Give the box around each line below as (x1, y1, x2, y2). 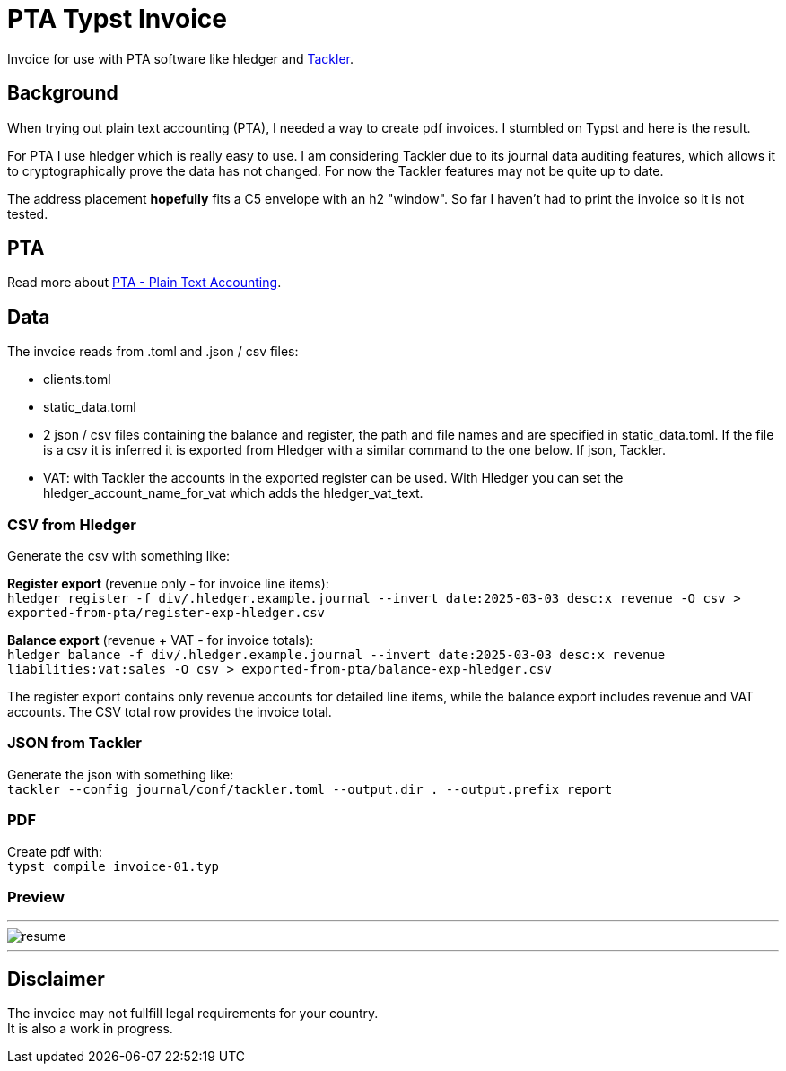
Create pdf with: (7, 843, 102, 859)
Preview (7, 887, 65, 906)
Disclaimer (7, 967, 105, 990)
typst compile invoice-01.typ (7, 858, 220, 874)
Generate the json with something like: (7, 766, 234, 782)
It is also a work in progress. (7, 1021, 173, 1037)
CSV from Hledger (7, 515, 136, 534)
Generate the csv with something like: (7, 548, 231, 564)
